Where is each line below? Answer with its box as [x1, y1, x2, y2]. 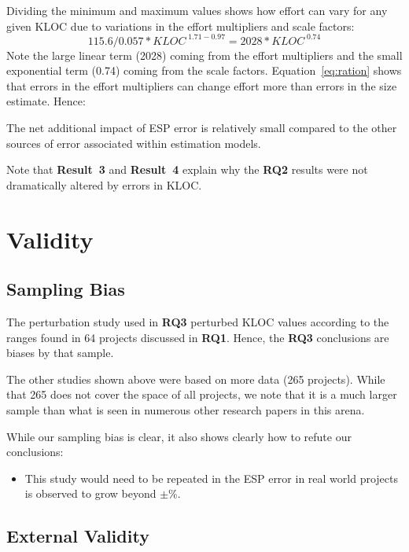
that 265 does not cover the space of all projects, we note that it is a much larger [6, 386, 397, 403]
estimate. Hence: [6, 93, 86, 109]
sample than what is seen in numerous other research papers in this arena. [6, 401, 365, 418]
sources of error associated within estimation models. [6, 134, 261, 151]
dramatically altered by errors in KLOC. [6, 176, 202, 193]
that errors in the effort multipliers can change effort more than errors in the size [6, 77, 397, 94]
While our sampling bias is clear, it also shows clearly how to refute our [6, 428, 352, 444]
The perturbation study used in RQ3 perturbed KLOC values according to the [6, 314, 389, 330]
